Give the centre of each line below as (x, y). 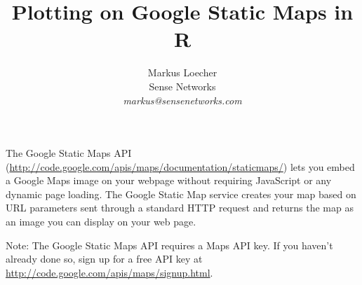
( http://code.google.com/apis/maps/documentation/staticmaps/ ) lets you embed (180, 166)
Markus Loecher (182, 72)
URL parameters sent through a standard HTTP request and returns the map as (180, 208)
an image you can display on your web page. (101, 222)
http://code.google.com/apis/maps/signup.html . (109, 272)
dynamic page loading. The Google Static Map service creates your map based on (181, 194)
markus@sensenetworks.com (182, 100)
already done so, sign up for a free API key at (104, 259)
